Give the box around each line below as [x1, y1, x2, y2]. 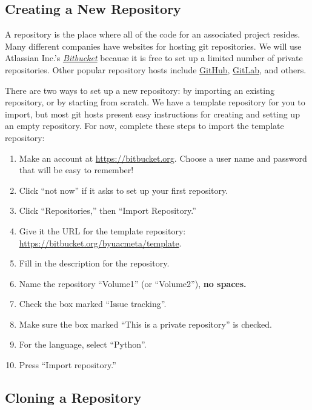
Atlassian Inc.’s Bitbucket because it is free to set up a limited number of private [5, 51, 303, 64]
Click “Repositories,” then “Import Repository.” [19, 204, 196, 217]
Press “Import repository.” [19, 359, 116, 371]
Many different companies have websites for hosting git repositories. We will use [5, 39, 302, 52]
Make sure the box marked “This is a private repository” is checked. [19, 317, 272, 330]
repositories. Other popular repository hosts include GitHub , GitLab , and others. [5, 63, 307, 76]
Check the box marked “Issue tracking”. [19, 297, 167, 310]
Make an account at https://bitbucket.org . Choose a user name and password [19, 151, 307, 164]
